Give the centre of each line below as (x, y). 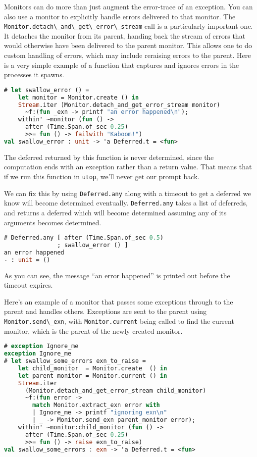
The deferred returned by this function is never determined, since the (109, 157)
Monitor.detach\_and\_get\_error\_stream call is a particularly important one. (128, 26)
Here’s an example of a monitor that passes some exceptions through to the (119, 301)
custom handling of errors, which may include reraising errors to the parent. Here (128, 55)
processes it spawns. (34, 75)
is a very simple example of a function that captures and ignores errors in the (122, 65)
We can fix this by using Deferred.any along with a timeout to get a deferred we (128, 193)
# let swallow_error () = (47, 90)
